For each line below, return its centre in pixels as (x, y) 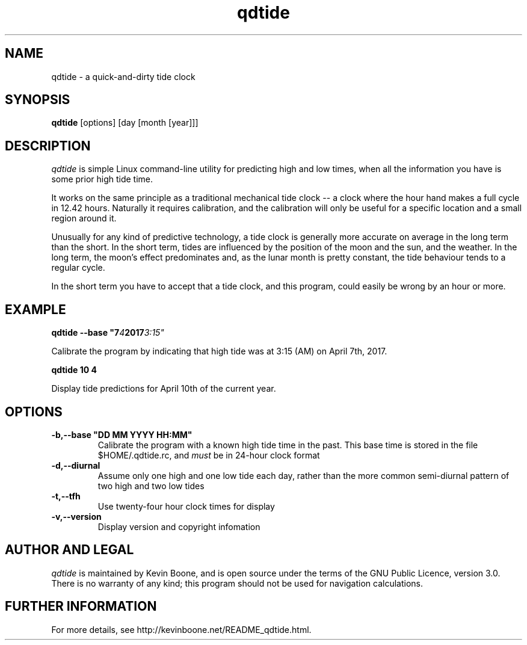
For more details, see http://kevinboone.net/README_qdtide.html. (181, 629)
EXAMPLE (35, 309)
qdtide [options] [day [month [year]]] (125, 123)
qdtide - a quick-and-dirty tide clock (123, 76)
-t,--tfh (66, 496)
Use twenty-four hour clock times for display (186, 506)
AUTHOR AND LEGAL (69, 550)
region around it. (84, 218)
